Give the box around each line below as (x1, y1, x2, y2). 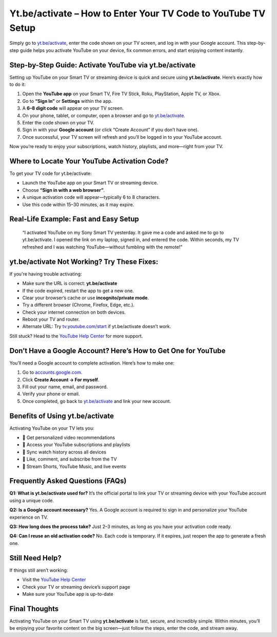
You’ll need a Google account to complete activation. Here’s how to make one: (9, 360, 174, 366)
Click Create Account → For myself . (22, 376, 100, 383)
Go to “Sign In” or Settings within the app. (22, 98, 113, 104)
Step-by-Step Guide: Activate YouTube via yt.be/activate (9, 61, 196, 69)
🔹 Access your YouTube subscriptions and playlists (22, 442, 130, 448)
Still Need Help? (9, 553, 62, 562)
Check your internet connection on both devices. (22, 309, 126, 315)
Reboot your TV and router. (22, 316, 80, 322)
